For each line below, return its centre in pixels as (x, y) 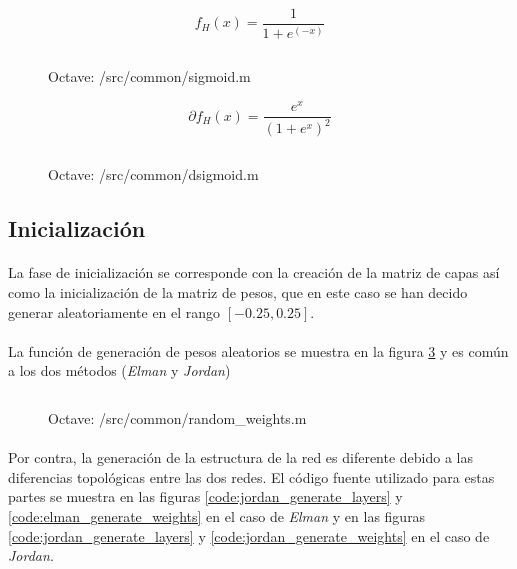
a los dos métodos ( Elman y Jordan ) (119, 370)
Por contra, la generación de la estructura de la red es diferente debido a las (241, 457)
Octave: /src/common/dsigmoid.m (153, 174)
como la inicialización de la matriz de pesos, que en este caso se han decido (238, 292)
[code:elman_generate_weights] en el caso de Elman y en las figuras (217, 515)
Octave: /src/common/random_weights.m (177, 418)
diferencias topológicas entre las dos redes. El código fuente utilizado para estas (251, 476)
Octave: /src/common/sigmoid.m (149, 76)
